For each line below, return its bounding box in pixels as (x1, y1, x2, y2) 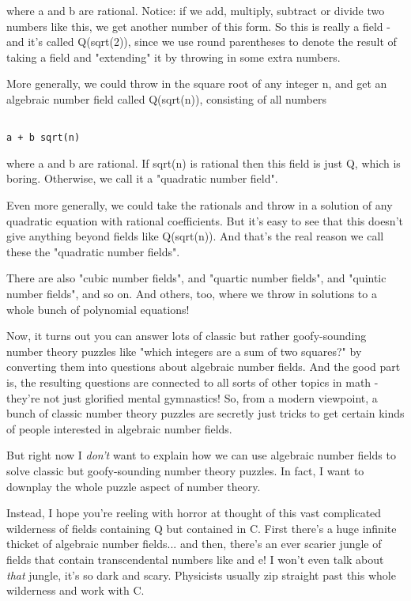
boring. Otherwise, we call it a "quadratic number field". (6, 170, 278, 187)
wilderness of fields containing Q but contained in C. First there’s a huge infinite (6, 520, 397, 536)
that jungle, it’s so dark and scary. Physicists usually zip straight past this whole (6, 566, 396, 583)
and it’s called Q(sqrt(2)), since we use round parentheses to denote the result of (6, 33, 397, 50)
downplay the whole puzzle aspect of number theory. (6, 478, 261, 494)
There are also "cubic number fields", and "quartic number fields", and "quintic (6, 270, 386, 286)
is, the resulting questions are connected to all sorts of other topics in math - (6, 374, 379, 390)
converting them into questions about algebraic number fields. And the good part (6, 358, 401, 375)
